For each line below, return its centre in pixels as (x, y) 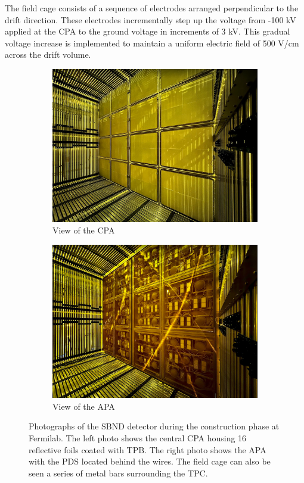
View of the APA (84, 406)
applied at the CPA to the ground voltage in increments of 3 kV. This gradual (148, 31)
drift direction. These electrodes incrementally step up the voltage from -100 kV (151, 19)
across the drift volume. (48, 54)
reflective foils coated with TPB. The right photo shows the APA (148, 449)
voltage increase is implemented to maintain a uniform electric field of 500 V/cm (152, 43)
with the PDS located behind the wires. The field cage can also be (150, 461)
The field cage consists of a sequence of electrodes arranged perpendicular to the (152, 8)
